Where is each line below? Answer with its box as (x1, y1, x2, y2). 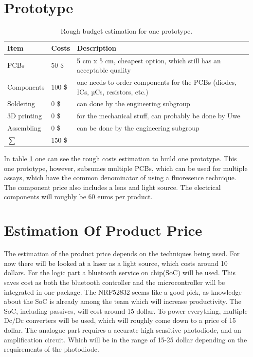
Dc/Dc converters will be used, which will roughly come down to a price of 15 (4, 315, 236, 325)
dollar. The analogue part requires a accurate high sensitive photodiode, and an (4, 324, 241, 335)
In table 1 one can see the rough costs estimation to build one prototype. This (4, 153, 237, 164)
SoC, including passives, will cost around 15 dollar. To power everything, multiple (4, 305, 248, 316)
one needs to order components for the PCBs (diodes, (76, 77, 236, 87)
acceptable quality (76, 65, 131, 75)
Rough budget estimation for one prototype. (60, 26, 193, 36)
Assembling (7, 123, 41, 133)
